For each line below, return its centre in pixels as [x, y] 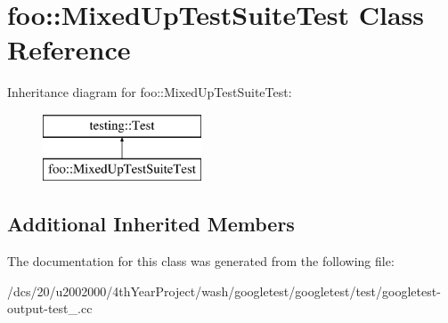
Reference [69, 49]
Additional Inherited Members [151, 224]
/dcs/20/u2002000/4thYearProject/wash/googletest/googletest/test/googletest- [224, 291]
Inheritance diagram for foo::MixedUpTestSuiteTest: [150, 92]
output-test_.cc [50, 308]
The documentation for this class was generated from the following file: [201, 261]
